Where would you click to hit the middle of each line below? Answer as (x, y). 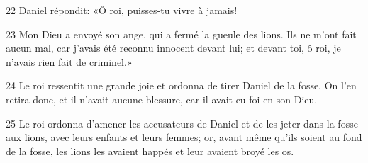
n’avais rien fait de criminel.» (69, 61)
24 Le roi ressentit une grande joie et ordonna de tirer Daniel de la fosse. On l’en (181, 85)
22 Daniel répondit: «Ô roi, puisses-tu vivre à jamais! (122, 10)
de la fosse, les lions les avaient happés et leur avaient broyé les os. (150, 151)
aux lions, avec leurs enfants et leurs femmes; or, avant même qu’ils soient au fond (184, 137)
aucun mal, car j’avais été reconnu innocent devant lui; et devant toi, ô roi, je (173, 48)
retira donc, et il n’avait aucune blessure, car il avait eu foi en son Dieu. (162, 99)
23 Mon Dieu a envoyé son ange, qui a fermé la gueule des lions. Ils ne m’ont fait (181, 34)
